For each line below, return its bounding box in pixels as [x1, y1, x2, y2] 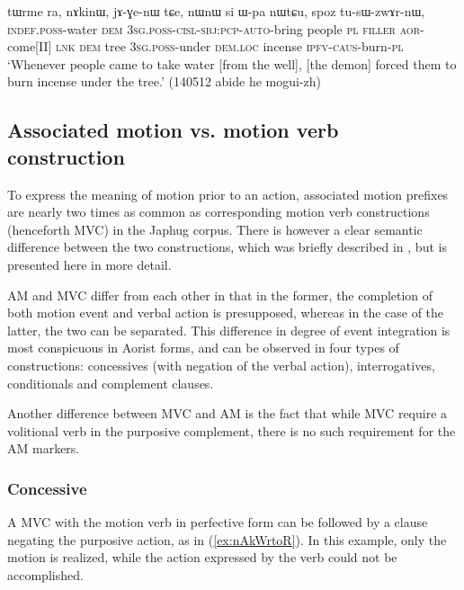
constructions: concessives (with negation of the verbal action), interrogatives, [7, 355, 435, 374]
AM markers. [7, 439, 80, 458]
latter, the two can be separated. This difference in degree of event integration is [7, 320, 451, 339]
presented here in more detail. [7, 255, 172, 273]
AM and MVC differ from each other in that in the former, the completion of [7, 285, 433, 304]
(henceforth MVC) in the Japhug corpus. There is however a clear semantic [7, 219, 423, 238]
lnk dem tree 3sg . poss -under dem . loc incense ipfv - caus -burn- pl [56, 37, 404, 56]
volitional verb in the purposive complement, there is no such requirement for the [7, 421, 456, 440]
